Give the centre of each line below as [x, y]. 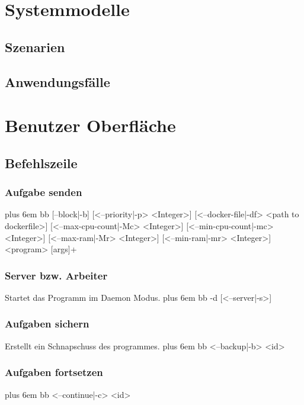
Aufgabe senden [44, 192]
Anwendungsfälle [57, 81]
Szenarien [35, 46]
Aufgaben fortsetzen [54, 372]
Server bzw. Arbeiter [56, 275]
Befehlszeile [41, 163]
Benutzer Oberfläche [90, 125]
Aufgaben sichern [47, 324]
